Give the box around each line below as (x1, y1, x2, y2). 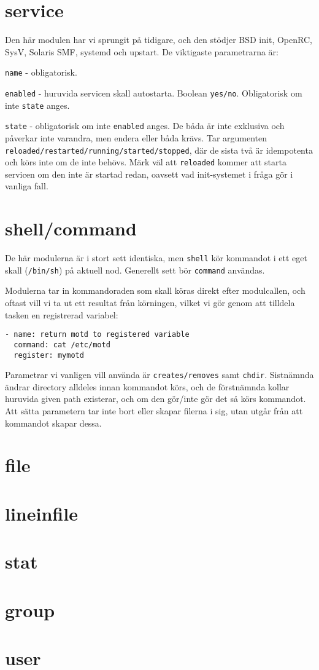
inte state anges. (5, 98, 70, 111)
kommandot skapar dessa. (5, 416, 102, 429)
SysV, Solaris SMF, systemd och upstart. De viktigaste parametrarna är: (5, 45, 279, 58)
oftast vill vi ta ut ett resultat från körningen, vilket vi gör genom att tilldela (5, 296, 295, 309)
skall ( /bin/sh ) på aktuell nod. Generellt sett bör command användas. (5, 263, 265, 276)
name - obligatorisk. (5, 66, 77, 79)
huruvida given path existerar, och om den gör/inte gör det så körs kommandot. (5, 392, 306, 405)
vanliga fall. (5, 179, 48, 192)
